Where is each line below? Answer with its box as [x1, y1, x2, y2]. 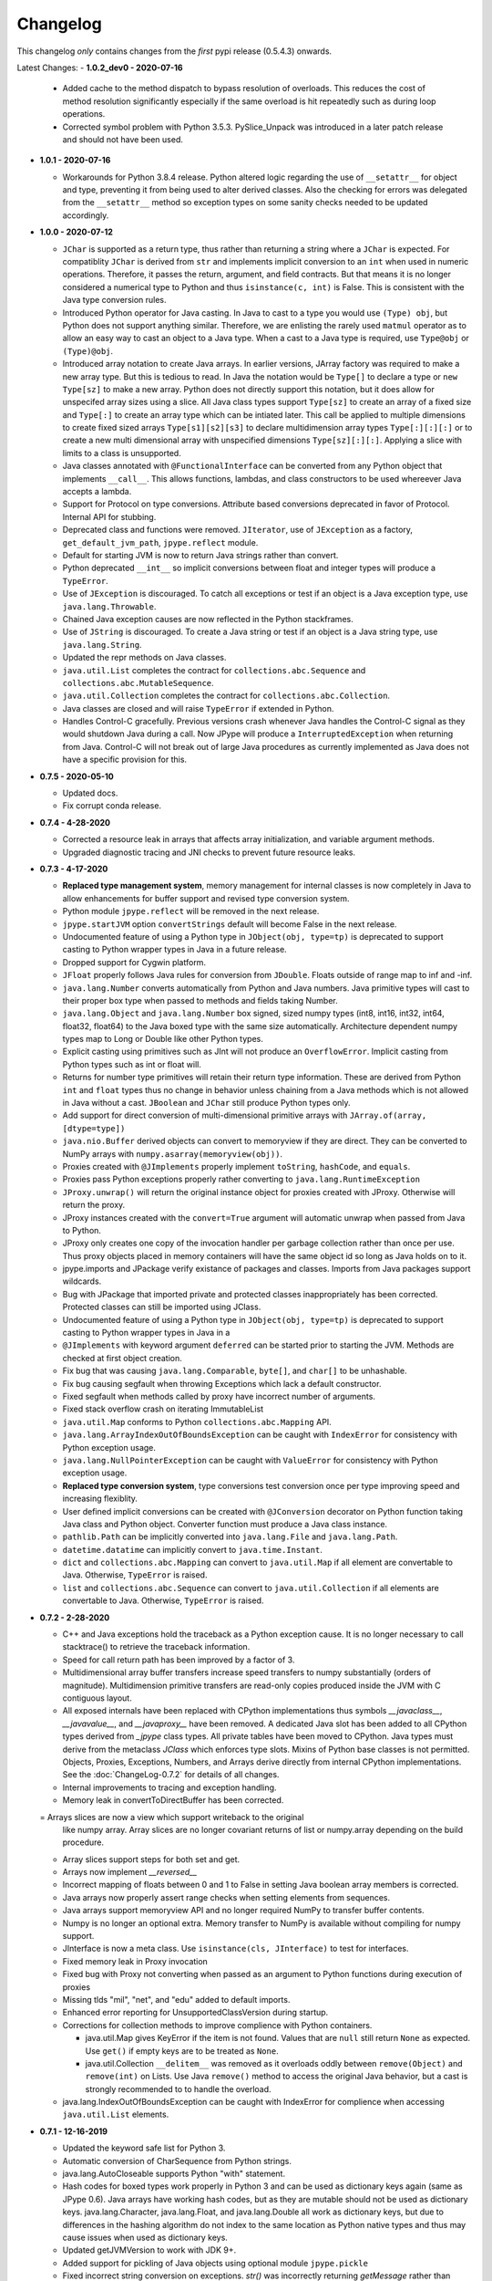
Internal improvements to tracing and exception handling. [62, 1782, 277, 1793]
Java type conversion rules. [62, 295, 168, 306]
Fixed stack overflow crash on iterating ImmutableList [62, 1403, 264, 1414]
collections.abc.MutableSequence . [62, 677, 214, 688]
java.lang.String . [62, 639, 142, 650]
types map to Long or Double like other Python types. [62, 1034, 263, 1045]
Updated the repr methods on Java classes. [62, 652, 227, 663]
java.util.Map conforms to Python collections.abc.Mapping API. [62, 1416, 332, 1427]
